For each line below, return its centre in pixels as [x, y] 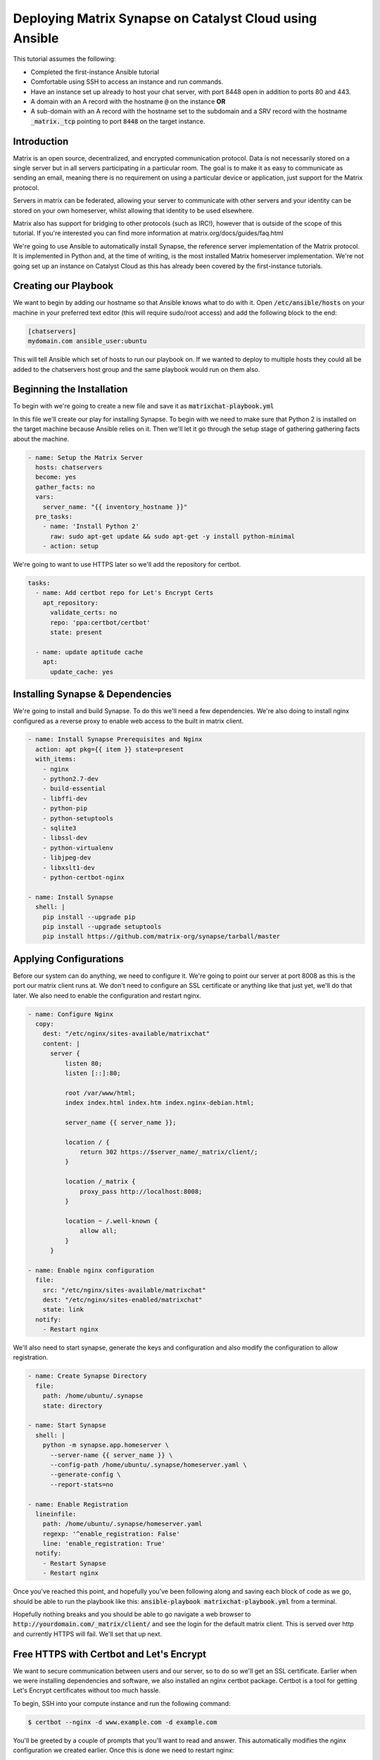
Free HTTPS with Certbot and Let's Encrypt [110, 1654]
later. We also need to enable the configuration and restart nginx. [107, 995]
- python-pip [65, 809]
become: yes [56, 477]
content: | [61, 1043]
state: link [63, 1310]
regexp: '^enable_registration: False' [112, 1534]
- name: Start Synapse [67, 1425]
